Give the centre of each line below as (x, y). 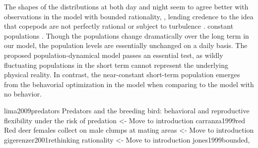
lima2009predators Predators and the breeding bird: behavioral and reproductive (127, 110)
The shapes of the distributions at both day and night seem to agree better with (126, 6)
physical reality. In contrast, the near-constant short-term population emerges (122, 74)
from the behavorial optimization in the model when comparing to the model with (129, 84)
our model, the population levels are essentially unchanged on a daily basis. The (126, 45)
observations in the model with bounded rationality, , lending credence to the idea (129, 16)
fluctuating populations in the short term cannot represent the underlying (116, 65)
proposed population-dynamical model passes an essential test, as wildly (114, 55)
